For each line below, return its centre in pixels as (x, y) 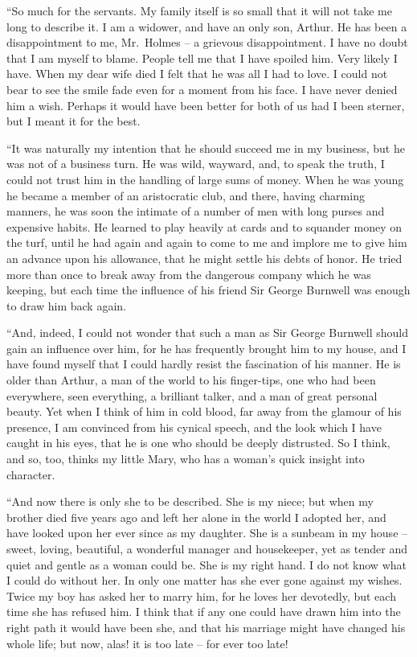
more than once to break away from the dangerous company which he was (189, 274)
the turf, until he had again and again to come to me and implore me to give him (207, 242)
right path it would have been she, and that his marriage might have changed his (206, 627)
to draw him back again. (66, 305)
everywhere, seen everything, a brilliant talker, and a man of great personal (192, 395)
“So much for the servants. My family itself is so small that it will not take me (199, 10)
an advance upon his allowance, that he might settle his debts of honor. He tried (204, 258)
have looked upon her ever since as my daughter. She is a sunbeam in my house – (207, 533)
